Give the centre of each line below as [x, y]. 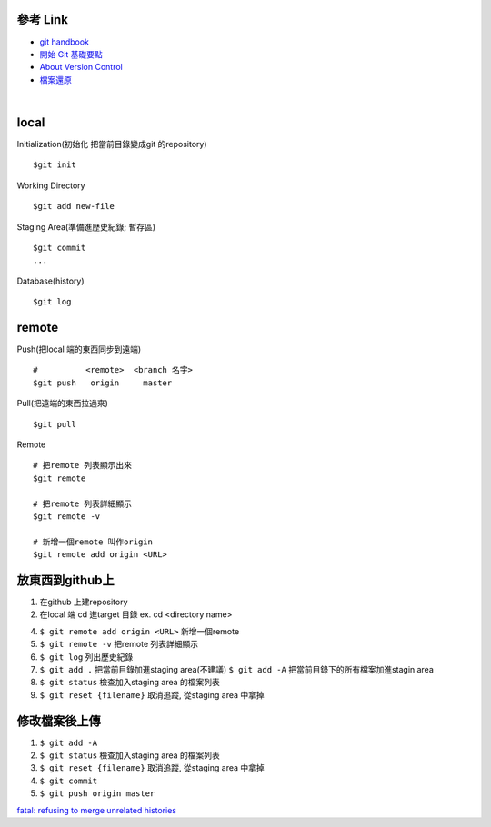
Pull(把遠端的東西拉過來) [63, 404]
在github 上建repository [84, 602]
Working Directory [51, 185]
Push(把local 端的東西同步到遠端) [79, 349]
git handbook [65, 42]
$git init [55, 165]
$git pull [55, 424]
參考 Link [42, 20]
